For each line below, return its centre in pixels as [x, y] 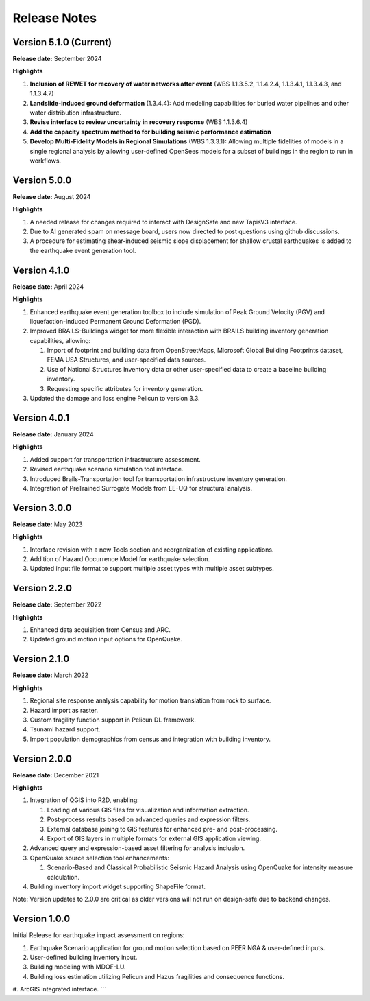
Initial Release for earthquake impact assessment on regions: [99, 935]
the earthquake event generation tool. [83, 250]
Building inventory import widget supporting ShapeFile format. [118, 886]
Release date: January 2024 [53, 434]
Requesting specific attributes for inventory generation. [125, 388]
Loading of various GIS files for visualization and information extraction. [148, 810]
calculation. [63, 877]
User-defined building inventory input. [84, 957]
